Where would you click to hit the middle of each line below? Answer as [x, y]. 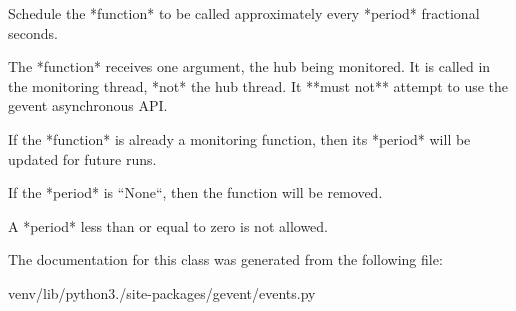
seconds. [33, 32]
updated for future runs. [82, 158]
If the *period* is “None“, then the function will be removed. [195, 192]
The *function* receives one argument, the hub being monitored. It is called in [249, 66]
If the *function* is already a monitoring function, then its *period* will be [239, 138]
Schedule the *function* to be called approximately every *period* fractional [244, 13]
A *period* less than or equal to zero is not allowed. [168, 225]
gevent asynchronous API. [88, 105]
